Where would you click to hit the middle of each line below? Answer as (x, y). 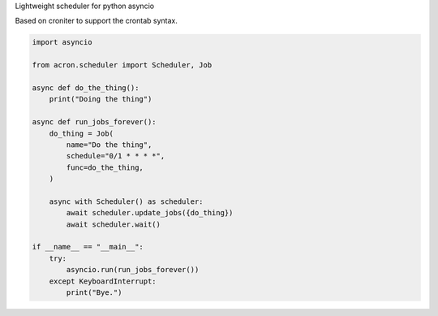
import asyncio (62, 42)
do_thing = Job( (81, 133)
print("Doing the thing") (101, 99)
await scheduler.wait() (114, 224)
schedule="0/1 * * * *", (116, 156)
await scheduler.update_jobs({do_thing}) (150, 213)
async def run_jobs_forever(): (94, 122)
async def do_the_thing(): (86, 88)
